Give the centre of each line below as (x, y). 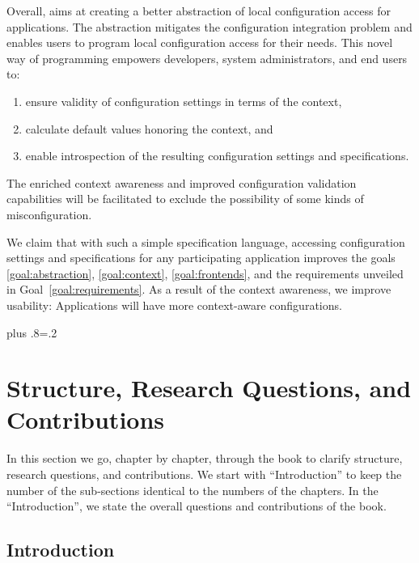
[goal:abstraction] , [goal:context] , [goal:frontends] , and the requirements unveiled (205, 273)
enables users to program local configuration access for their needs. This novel (200, 42)
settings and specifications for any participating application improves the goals (201, 258)
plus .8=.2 (32, 332)
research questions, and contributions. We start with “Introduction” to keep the (204, 474)
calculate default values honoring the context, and (149, 128)
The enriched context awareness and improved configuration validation (182, 182)
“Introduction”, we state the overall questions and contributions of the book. (197, 506)
